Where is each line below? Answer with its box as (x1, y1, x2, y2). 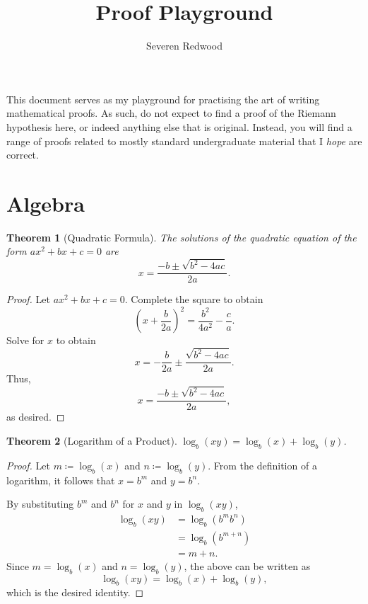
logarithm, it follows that (6, 472, 115, 487)
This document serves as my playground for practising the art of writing (6, 91, 320, 106)
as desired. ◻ (6, 409, 65, 424)
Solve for (6, 333, 44, 348)
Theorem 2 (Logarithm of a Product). (6, 433, 177, 448)
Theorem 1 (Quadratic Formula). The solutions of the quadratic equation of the (6, 229, 357, 244)
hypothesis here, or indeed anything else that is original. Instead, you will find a (6, 119, 352, 134)
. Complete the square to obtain (124, 292, 263, 307)
